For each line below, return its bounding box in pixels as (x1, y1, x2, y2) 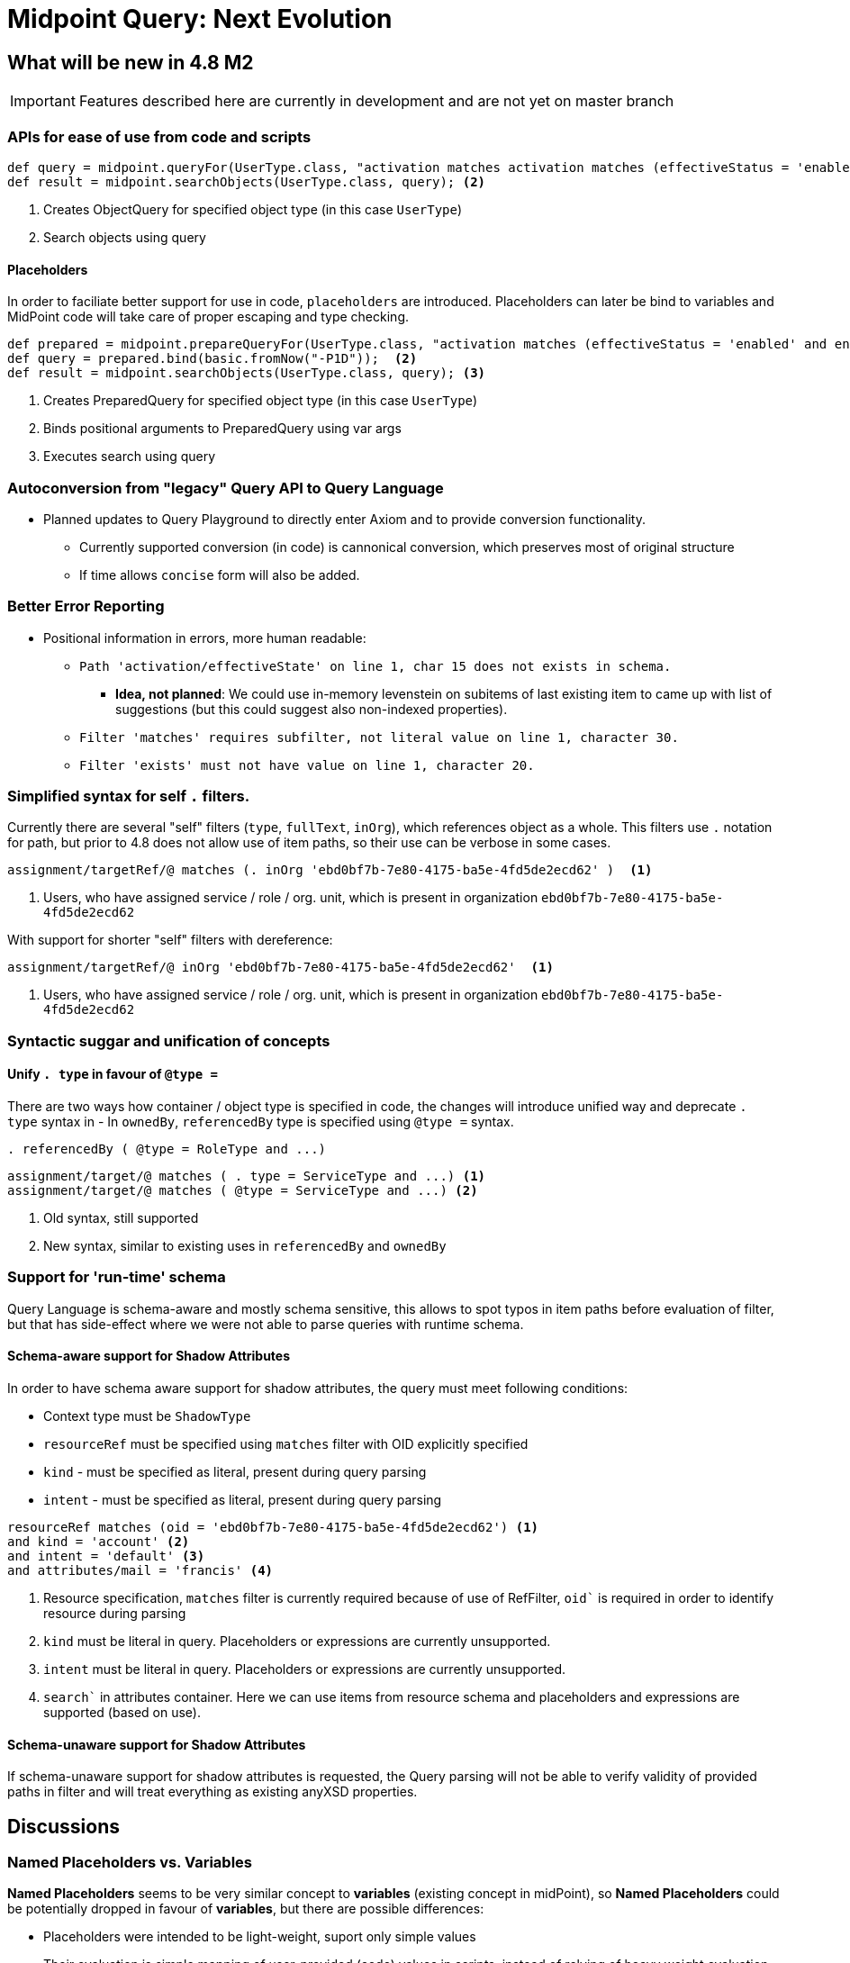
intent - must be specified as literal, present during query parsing (43, 1491, 442, 1507)
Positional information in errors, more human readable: (43, 629, 366, 646)
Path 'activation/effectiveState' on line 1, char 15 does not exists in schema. (79, 658, 672, 674)
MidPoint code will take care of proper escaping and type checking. (7, 309, 409, 325)
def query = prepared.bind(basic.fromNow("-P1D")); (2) (7, 351, 418, 366)
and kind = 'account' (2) (7, 1533, 190, 1549)
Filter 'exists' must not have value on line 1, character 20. (79, 757, 535, 773)
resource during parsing (43, 1605, 186, 1621)
